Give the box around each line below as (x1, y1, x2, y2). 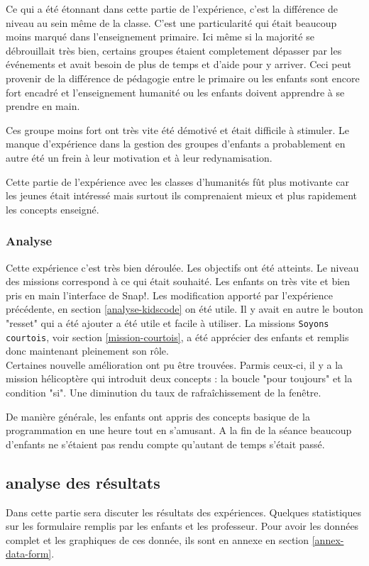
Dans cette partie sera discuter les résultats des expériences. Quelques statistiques (6, 504, 361, 519)
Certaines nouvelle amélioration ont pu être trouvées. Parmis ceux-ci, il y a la (6, 357, 343, 372)
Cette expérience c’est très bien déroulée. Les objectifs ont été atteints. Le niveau (6, 260, 359, 274)
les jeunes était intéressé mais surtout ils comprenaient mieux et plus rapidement (6, 188, 357, 203)
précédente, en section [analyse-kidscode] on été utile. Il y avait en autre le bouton (6, 301, 363, 316)
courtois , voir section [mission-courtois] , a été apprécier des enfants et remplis (6, 329, 349, 344)
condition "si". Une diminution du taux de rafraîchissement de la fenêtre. (6, 385, 321, 399)
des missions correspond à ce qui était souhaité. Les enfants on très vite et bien (6, 274, 351, 289)
